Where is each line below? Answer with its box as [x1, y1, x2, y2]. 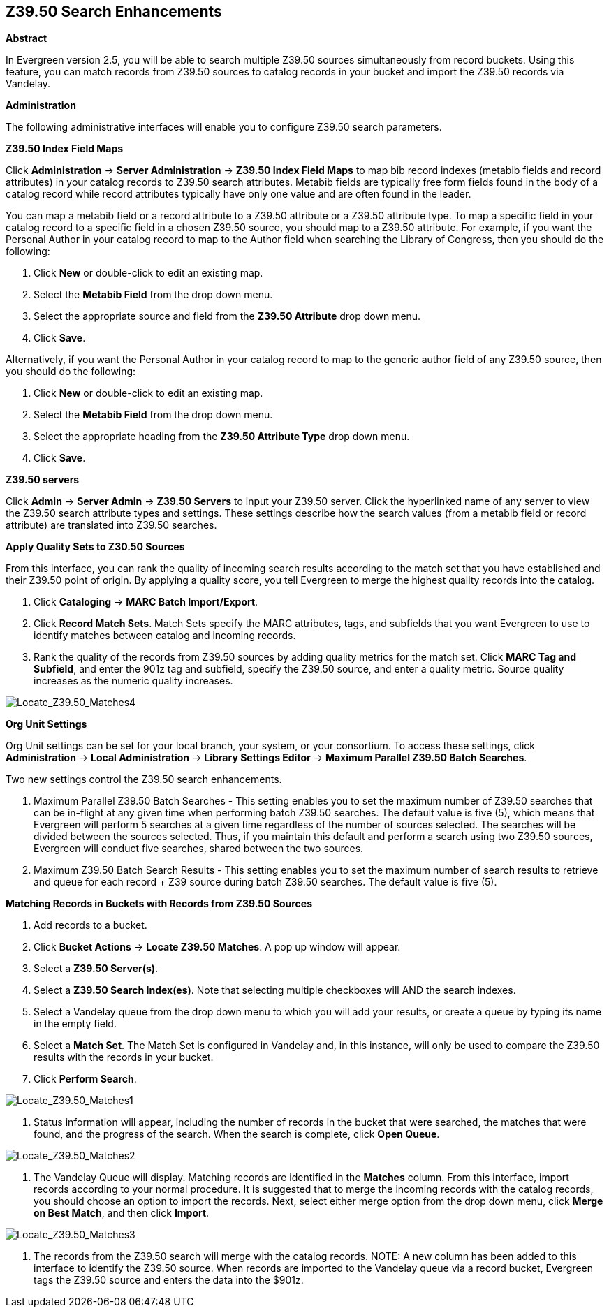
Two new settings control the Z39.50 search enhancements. [6, 773, 282, 786]
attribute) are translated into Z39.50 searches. [6, 519, 217, 531]
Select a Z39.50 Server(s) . [34, 962, 159, 975]
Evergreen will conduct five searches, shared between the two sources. [34, 842, 364, 855]
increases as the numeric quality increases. [34, 675, 233, 687]
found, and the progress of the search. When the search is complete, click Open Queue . [34, 1128, 440, 1140]
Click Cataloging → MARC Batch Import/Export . [34, 596, 258, 608]
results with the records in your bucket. [34, 1051, 214, 1064]
